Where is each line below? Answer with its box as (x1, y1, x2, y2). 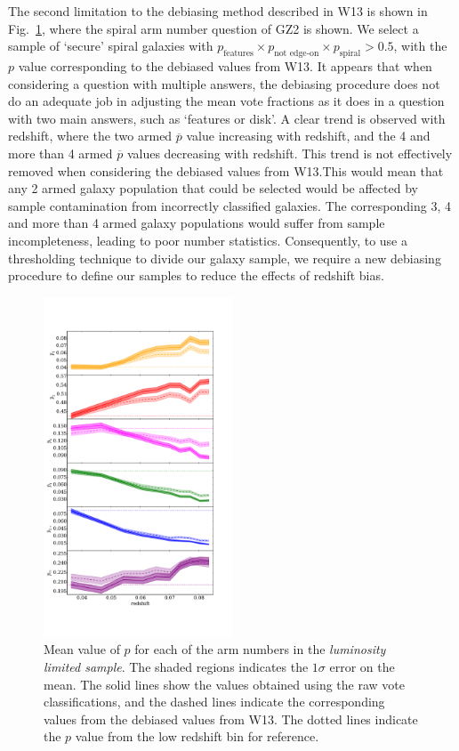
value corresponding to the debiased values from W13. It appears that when (18, 56, 432, 75)
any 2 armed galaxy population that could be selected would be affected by (8, 179, 418, 198)
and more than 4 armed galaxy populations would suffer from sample (8, 214, 385, 232)
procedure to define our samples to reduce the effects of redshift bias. (8, 266, 384, 285)
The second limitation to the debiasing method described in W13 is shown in (8, 2, 428, 20)
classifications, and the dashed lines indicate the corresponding (44, 692, 385, 711)
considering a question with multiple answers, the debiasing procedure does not (8, 74, 440, 93)
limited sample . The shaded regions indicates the (44, 658, 309, 676)
